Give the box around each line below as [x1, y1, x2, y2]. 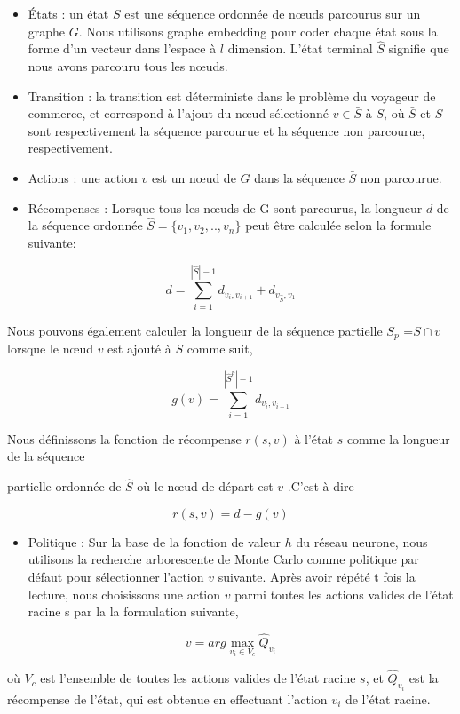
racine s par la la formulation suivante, [28, 602, 239, 621]
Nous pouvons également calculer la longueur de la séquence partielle [7, 321, 383, 339]
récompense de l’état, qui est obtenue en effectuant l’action [7, 689, 328, 708]
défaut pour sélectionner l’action [28, 567, 204, 586]
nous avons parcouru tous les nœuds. [28, 57, 228, 75]
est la [408, 669, 439, 687]
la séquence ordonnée [28, 216, 143, 234]
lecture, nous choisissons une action [28, 584, 221, 603]
